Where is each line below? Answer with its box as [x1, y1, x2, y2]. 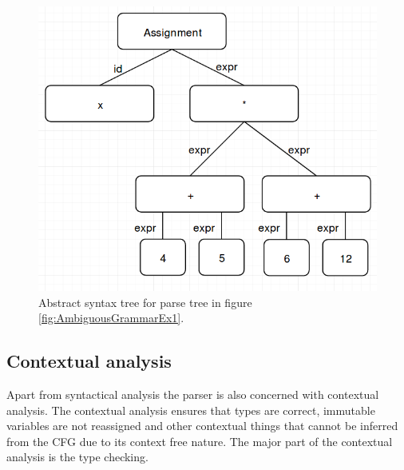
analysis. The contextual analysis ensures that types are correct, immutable [6, 401, 375, 418]
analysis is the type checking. [6, 448, 149, 465]
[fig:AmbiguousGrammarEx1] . [38, 309, 184, 326]
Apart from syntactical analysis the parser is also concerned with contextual [6, 386, 379, 403]
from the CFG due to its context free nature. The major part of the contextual [6, 432, 393, 449]
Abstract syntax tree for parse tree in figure [38, 293, 252, 310]
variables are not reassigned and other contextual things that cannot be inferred [6, 417, 398, 434]
